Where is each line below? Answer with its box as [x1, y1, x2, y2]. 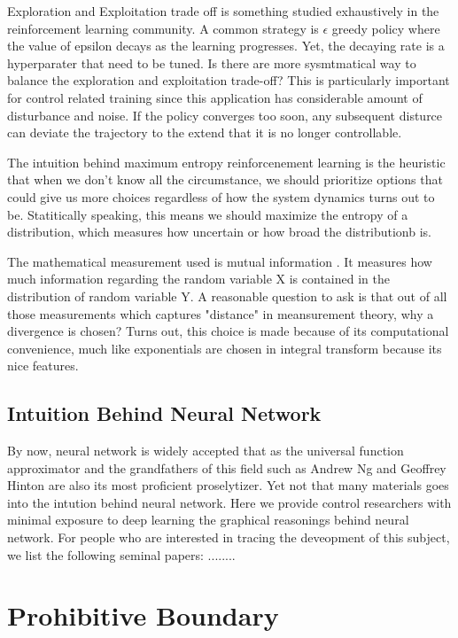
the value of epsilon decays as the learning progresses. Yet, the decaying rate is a [7, 36, 445, 55]
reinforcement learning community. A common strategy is [7, 19, 319, 37]
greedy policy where [331, 19, 440, 37]
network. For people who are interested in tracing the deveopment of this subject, [7, 528, 450, 547]
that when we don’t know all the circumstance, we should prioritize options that [7, 170, 443, 189]
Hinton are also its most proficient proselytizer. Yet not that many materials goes [7, 476, 449, 494]
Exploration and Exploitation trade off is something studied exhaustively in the [7, 2, 439, 19]
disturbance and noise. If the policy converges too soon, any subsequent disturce [7, 105, 443, 124]
